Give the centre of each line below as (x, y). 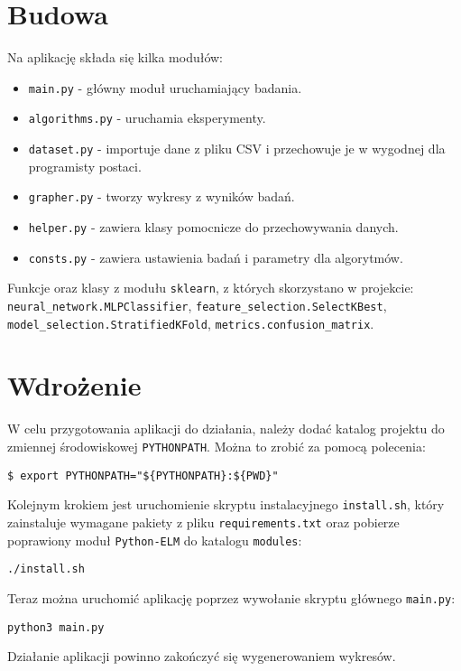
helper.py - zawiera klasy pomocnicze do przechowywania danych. (213, 226)
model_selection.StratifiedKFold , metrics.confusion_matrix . (191, 323)
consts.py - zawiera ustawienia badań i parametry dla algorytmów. (216, 257)
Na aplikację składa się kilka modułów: (115, 57)
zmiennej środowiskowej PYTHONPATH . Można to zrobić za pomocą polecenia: (217, 446)
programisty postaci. (85, 166)
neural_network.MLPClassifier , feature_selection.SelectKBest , (197, 305)
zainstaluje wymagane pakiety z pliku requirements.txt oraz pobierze (203, 522)
